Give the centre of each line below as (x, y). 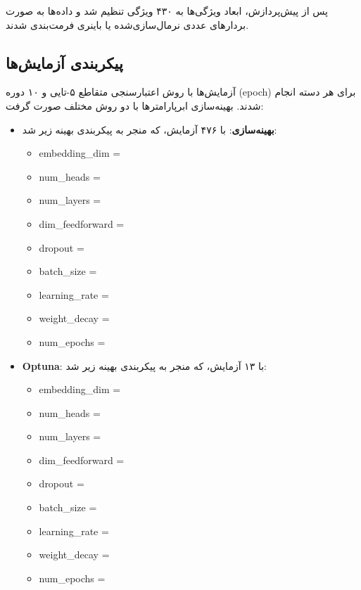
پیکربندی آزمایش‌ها (64, 62)
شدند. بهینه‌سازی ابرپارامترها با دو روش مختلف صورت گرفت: (135, 105)
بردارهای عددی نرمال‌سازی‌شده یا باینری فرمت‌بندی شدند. (127, 24)
